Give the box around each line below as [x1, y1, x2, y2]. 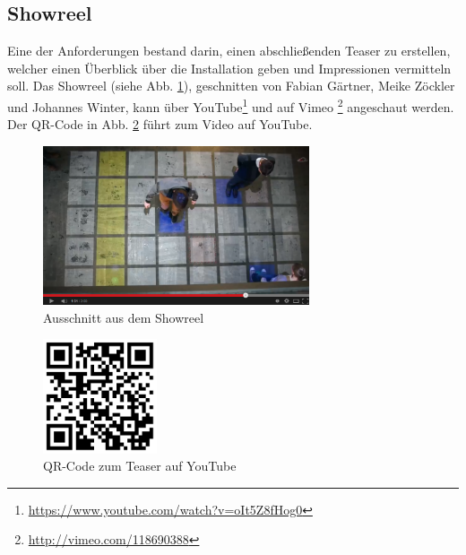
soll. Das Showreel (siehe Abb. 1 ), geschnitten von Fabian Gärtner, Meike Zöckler [7, 76, 455, 95]
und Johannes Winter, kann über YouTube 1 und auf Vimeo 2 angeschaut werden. [7, 94, 454, 116]
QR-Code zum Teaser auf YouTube [43, 456, 237, 475]
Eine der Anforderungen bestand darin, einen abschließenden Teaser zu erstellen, [7, 41, 451, 60]
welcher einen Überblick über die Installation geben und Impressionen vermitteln [7, 58, 452, 77]
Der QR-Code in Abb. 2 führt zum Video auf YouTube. [7, 115, 313, 134]
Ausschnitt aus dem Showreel [43, 308, 204, 326]
